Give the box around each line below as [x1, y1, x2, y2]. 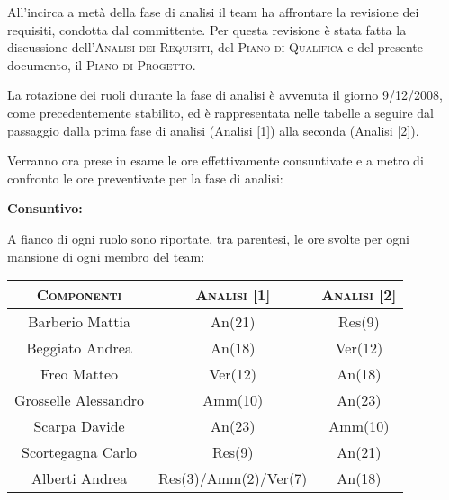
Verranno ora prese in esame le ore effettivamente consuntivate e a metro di [7, 151, 424, 170]
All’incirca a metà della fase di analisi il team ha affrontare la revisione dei [7, 3, 419, 21]
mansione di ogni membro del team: [7, 246, 205, 265]
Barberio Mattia [28, 311, 130, 333]
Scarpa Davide [33, 415, 125, 437]
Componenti [36, 284, 122, 306]
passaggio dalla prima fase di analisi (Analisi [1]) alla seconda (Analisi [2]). [7, 121, 419, 139]
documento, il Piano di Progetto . [7, 55, 196, 74]
